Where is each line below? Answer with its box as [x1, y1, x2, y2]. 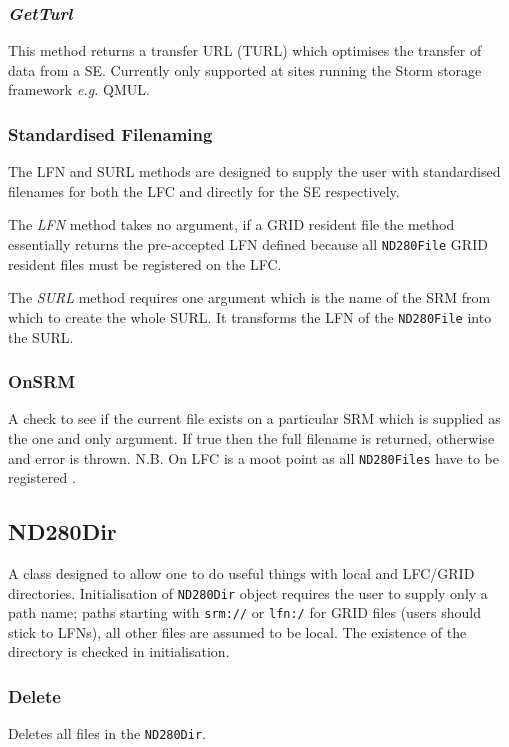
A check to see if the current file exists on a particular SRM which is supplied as [8, 408, 501, 429]
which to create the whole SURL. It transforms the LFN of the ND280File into [8, 306, 492, 327]
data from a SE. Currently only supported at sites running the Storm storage [8, 59, 482, 80]
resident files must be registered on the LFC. [8, 253, 282, 274]
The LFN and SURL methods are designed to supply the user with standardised [8, 161, 501, 182]
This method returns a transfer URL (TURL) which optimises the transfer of [8, 40, 482, 61]
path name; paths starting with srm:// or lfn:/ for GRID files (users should [8, 602, 482, 623]
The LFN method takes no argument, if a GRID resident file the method [8, 214, 455, 235]
